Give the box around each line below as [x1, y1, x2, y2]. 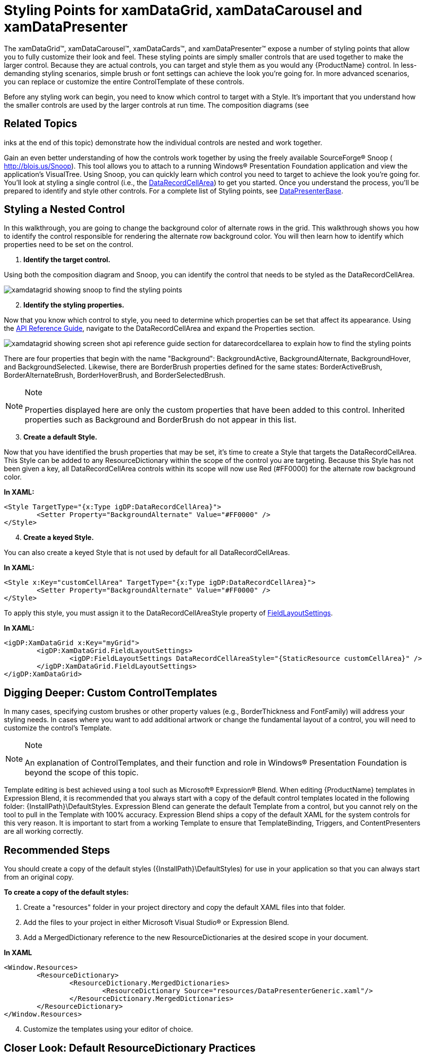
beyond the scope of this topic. [25, 768, 139, 778]
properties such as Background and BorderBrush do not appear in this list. [25, 415, 297, 425]
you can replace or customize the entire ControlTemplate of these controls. [4, 77, 244, 86]
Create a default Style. [23, 433, 98, 442]
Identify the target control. [23, 255, 110, 264]
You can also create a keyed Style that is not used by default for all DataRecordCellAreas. [4, 548, 290, 557]
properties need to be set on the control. [4, 240, 133, 249]
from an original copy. [4, 873, 74, 882]
